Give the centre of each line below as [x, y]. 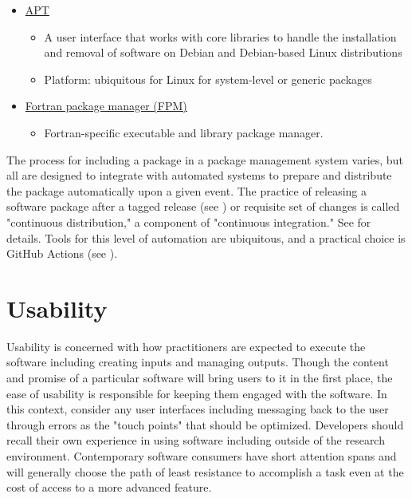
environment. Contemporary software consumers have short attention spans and [202, 456]
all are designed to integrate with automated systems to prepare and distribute [199, 175]
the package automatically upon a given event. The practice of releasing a [187, 190]
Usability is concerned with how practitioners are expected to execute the [186, 346]
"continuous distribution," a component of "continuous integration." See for [189, 221]
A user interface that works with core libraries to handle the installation [220, 36]
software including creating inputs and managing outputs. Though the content [198, 362]
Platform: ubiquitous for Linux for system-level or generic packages [208, 79]
